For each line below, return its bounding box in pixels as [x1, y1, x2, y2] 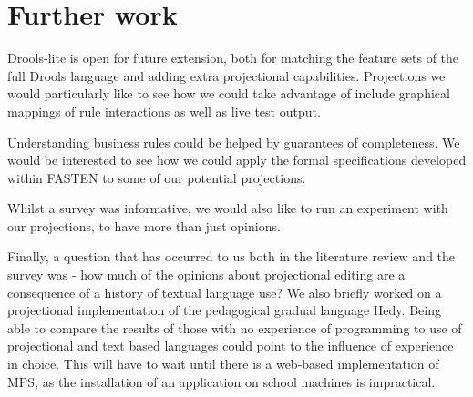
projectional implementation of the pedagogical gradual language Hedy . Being [7, 300, 441, 320]
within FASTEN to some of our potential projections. [7, 168, 306, 187]
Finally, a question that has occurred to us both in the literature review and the [7, 247, 456, 266]
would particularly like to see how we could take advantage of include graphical [7, 84, 450, 103]
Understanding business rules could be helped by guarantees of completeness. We [7, 132, 460, 151]
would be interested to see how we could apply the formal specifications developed [7, 150, 467, 169]
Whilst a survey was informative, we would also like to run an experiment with [7, 198, 448, 218]
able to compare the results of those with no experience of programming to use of [7, 318, 462, 337]
